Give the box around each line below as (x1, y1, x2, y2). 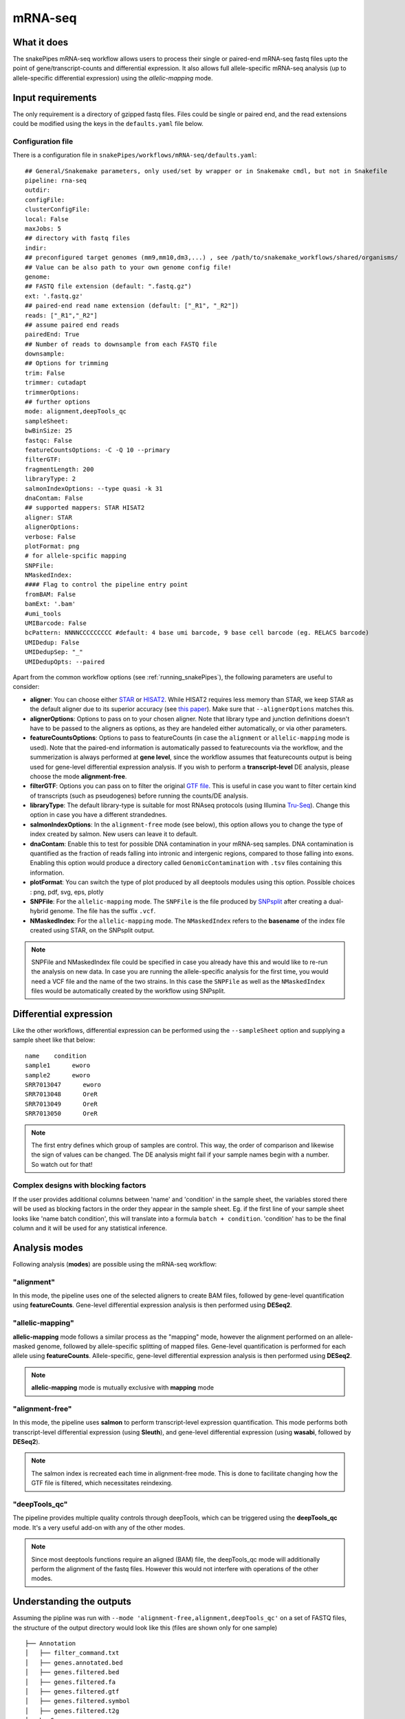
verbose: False (25, 533, 76, 540)
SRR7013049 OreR (25, 1100, 98, 1108)
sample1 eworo (25, 1062, 91, 1069)
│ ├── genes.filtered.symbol (25, 1697, 131, 1705)
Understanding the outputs (12, 1596, 132, 1608)
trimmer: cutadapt (25, 379, 87, 386)
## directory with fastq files (25, 234, 131, 242)
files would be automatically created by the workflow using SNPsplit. (31, 987, 226, 995)
